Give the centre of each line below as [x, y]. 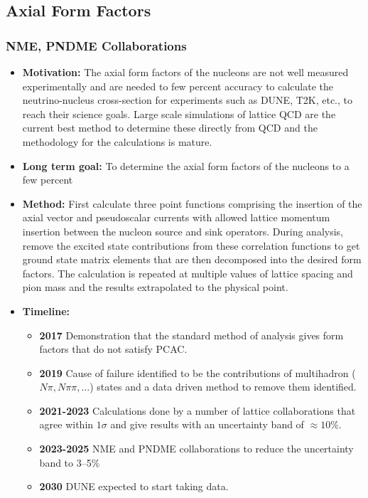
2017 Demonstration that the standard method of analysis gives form [191, 335]
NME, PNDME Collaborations [96, 45]
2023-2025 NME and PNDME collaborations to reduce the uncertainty [196, 449]
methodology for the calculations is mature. [117, 141]
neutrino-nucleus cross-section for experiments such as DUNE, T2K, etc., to [188, 100]
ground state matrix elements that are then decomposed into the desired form [192, 259]
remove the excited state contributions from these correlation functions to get [191, 245]
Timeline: [46, 311]
